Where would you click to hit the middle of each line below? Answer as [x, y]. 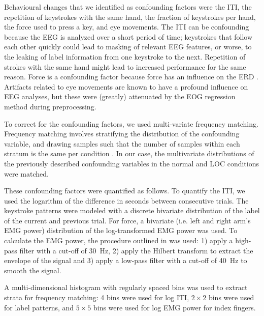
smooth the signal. [33, 270]
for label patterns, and [39, 307]
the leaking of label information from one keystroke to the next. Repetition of [125, 56]
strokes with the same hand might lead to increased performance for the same [125, 66]
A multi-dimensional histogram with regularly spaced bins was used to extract [126, 287]
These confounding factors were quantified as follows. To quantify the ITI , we [125, 191]
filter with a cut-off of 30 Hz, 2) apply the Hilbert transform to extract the [136, 250]
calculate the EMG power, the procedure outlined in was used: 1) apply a [119, 240]
